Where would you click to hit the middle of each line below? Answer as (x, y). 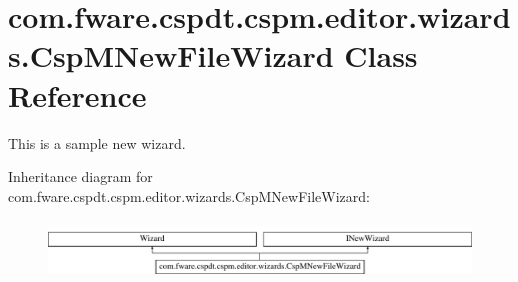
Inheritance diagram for (80, 176)
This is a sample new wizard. (97, 142)
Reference (77, 94)
